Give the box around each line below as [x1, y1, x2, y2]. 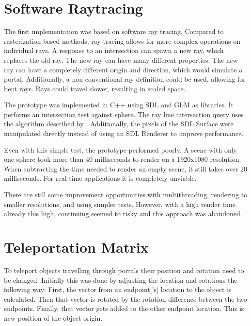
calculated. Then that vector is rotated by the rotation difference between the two [4, 293, 247, 304]
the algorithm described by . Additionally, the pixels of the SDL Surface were [4, 119, 234, 129]
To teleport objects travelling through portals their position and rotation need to [4, 265, 244, 275]
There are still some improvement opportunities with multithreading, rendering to [4, 189, 248, 200]
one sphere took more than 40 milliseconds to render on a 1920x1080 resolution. [4, 154, 241, 164]
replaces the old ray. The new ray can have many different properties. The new [4, 54, 238, 65]
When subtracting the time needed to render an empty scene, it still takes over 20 [4, 163, 248, 173]
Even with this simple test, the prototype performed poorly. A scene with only [4, 144, 237, 154]
